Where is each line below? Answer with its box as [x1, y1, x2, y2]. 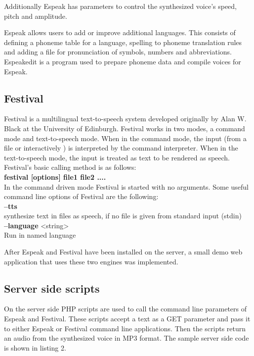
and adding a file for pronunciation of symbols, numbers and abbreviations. [4, 47, 232, 57]
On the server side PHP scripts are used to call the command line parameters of [4, 304, 247, 314]
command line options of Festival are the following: [4, 191, 159, 202]
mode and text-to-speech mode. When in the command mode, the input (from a [4, 133, 247, 143]
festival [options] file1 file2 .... [4, 171, 106, 182]
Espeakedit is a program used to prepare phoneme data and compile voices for [4, 56, 241, 66]
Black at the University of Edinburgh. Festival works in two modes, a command [4, 123, 245, 133]
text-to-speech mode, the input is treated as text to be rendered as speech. [4, 152, 230, 162]
